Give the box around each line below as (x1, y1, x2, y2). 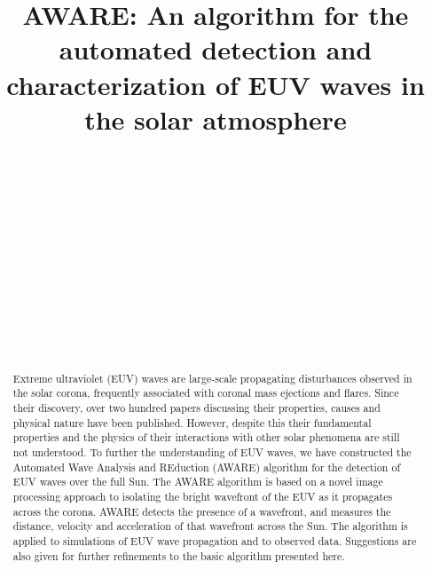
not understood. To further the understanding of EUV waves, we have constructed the (12, 444, 412, 459)
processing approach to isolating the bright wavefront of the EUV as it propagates (12, 488, 393, 503)
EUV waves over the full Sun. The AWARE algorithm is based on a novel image (12, 474, 383, 489)
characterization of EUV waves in (6, 66, 425, 102)
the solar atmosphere (84, 100, 347, 137)
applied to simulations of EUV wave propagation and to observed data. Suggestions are (12, 533, 417, 548)
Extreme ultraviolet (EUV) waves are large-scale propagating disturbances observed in (12, 370, 412, 385)
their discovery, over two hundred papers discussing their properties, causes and (12, 400, 381, 415)
